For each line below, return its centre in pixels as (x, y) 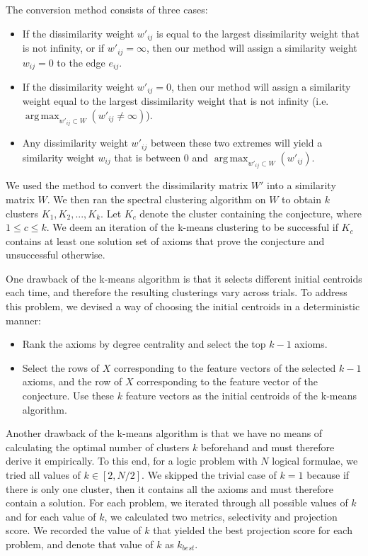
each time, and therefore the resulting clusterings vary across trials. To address (177, 292)
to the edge (81, 62)
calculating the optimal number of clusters (98, 447)
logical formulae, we (315, 461)
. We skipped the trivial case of (209, 475)
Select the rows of (61, 367)
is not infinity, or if (63, 48)
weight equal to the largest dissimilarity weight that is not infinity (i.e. (176, 101)
